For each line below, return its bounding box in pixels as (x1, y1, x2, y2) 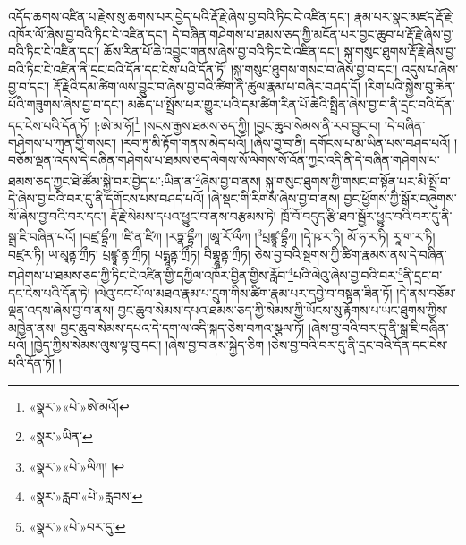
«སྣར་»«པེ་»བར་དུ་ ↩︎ (29, 516, 126, 535)
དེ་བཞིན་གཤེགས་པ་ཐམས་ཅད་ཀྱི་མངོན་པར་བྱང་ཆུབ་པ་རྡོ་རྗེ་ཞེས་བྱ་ (172, 24, 454, 43)
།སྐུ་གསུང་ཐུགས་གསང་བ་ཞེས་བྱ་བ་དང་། (230, 59, 398, 78)
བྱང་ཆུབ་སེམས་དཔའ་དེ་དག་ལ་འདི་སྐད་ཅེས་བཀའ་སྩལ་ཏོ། (60, 318, 305, 336)
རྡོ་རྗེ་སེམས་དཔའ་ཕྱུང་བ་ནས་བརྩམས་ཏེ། (110, 206, 276, 225)
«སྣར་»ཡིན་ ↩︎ (29, 427, 93, 446)
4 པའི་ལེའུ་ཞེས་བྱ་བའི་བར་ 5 (288, 263, 403, 284)
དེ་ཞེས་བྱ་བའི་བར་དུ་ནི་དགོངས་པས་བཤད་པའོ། (8, 189, 204, 208)
